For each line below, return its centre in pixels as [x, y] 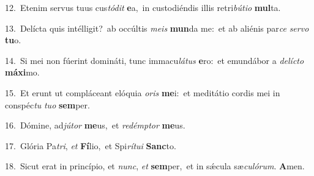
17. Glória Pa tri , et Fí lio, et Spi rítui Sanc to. [91, 145]
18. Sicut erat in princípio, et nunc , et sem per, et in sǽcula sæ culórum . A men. [155, 166]
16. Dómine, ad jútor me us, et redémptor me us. [95, 125]
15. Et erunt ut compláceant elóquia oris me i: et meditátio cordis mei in [143, 92]
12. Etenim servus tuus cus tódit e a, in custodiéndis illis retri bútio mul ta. [143, 7]
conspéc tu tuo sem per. [47, 104]
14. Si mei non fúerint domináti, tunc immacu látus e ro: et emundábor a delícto [155, 60]
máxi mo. [22, 72]
